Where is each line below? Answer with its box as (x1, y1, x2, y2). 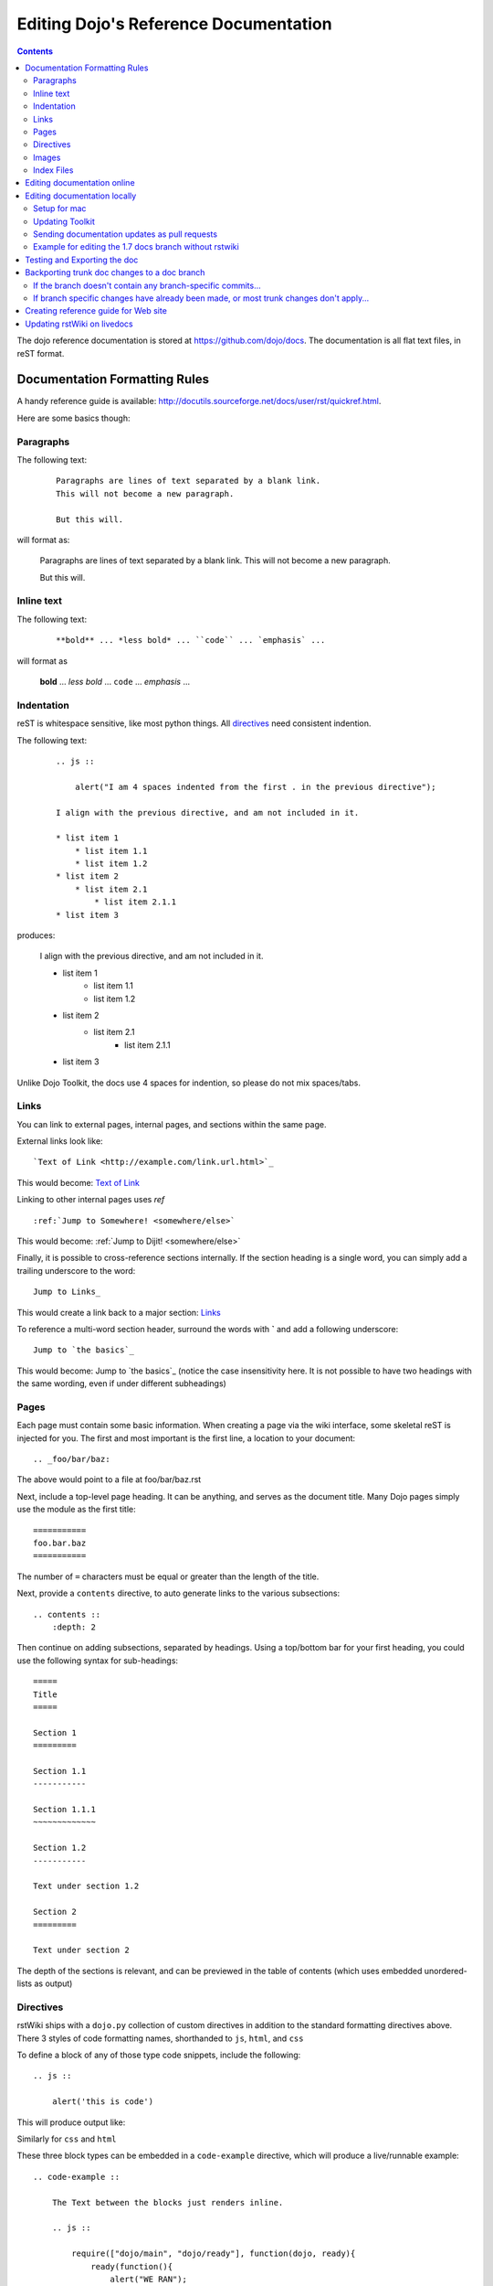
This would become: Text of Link (16, 1177, 141, 1188)
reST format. (16, 347, 65, 358)
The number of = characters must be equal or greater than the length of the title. (16, 1571, 320, 1582)
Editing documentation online (25, 177, 136, 188)
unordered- (424, 1965, 467, 1976)
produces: (16, 930, 56, 941)
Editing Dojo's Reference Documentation (16, 14, 332, 34)
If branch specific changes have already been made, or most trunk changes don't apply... (33, 293, 370, 304)
